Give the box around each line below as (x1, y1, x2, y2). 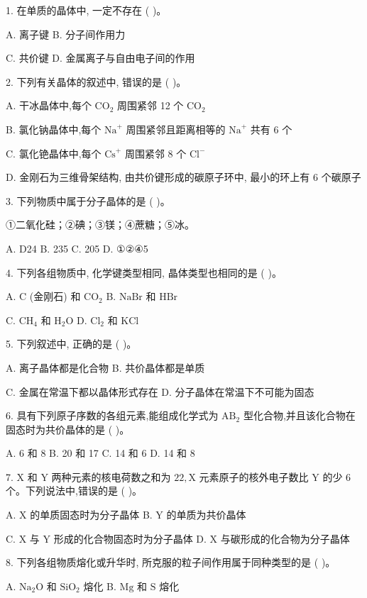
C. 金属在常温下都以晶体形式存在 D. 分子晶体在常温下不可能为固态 (6, 384, 314, 399)
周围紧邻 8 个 (124, 145, 187, 160)
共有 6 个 (250, 121, 292, 136)
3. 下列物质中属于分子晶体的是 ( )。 (6, 193, 170, 208)
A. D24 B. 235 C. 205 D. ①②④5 (6, 240, 148, 255)
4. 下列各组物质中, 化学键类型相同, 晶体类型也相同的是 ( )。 (6, 265, 282, 279)
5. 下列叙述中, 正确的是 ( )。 (6, 336, 137, 351)
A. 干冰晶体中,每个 (6, 98, 92, 113)
